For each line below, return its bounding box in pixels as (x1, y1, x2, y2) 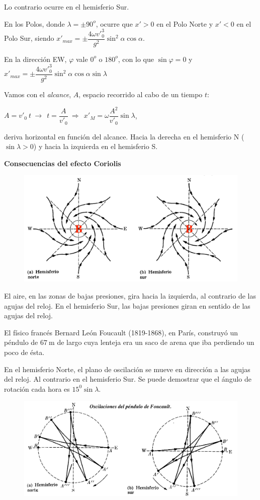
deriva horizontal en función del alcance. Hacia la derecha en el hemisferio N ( (4, 131, 244, 141)
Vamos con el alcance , (4, 89, 71, 99)
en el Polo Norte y (156, 18, 213, 29)
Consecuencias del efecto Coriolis (4, 158, 121, 168)
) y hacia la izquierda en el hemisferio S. (33, 141, 158, 152)
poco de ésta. (4, 347, 45, 358)
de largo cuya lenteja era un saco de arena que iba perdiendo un (57, 337, 254, 347)
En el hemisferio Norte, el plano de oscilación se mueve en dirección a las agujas (4, 364, 250, 374)
